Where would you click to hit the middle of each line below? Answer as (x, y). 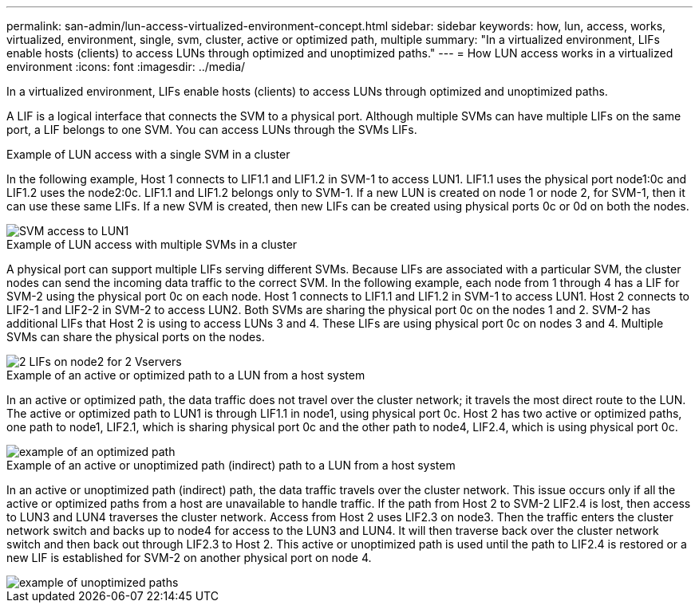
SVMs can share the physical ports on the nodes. (136, 337)
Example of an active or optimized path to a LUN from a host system (186, 375)
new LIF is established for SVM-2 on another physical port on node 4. (189, 558)
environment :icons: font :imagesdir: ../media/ (126, 67)
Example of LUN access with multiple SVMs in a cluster (152, 244)
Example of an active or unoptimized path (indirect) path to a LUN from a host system (231, 465)
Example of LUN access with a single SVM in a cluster (148, 154)
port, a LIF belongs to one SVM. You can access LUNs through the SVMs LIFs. (212, 130)
